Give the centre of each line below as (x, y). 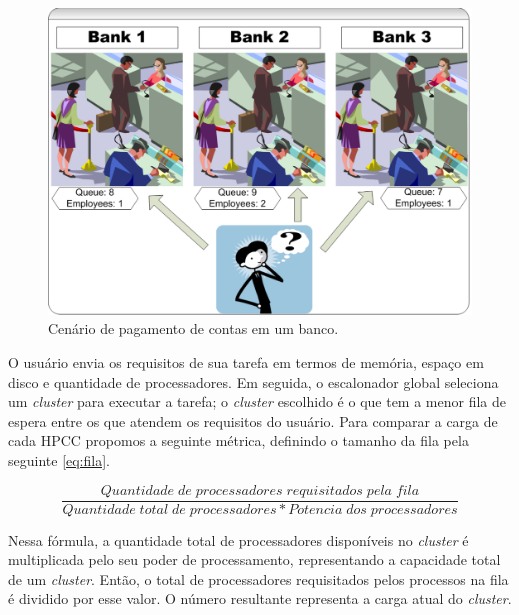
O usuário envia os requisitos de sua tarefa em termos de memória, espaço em (246, 362)
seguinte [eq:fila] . (59, 459)
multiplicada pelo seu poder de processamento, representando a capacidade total (254, 559)
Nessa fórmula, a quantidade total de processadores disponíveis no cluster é (238, 539)
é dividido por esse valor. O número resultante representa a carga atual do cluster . (260, 598)
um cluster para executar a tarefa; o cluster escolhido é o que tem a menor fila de (257, 401)
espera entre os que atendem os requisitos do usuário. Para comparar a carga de (253, 420)
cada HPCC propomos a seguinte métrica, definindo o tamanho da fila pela (238, 440)
